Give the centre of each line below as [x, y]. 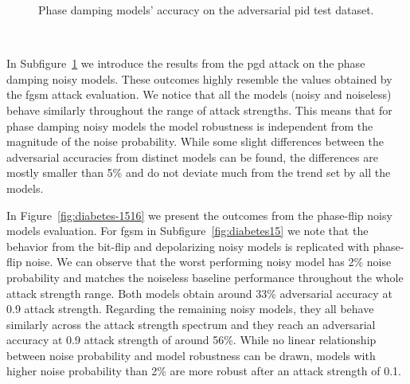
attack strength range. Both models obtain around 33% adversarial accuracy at [199, 293]
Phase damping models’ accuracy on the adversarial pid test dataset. [206, 10]
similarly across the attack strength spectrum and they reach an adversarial [191, 324]
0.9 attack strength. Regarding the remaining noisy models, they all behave [190, 309]
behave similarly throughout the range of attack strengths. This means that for [199, 110]
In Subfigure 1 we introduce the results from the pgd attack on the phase [186, 63]
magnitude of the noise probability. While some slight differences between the [195, 141]
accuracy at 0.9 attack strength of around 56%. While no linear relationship [191, 340]
